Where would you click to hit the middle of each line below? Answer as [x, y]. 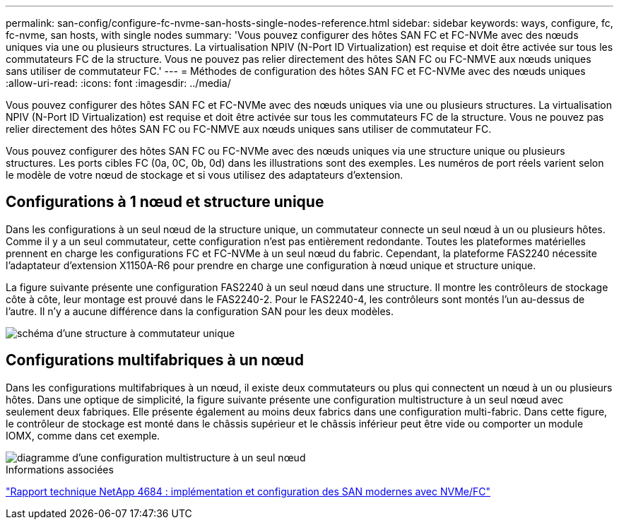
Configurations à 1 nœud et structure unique [165, 202]
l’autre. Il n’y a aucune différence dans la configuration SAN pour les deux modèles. [200, 311]
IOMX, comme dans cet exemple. [83, 435]
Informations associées [60, 469]
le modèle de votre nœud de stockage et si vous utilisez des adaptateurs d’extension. [205, 175]
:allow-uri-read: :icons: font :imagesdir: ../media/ [118, 83]
